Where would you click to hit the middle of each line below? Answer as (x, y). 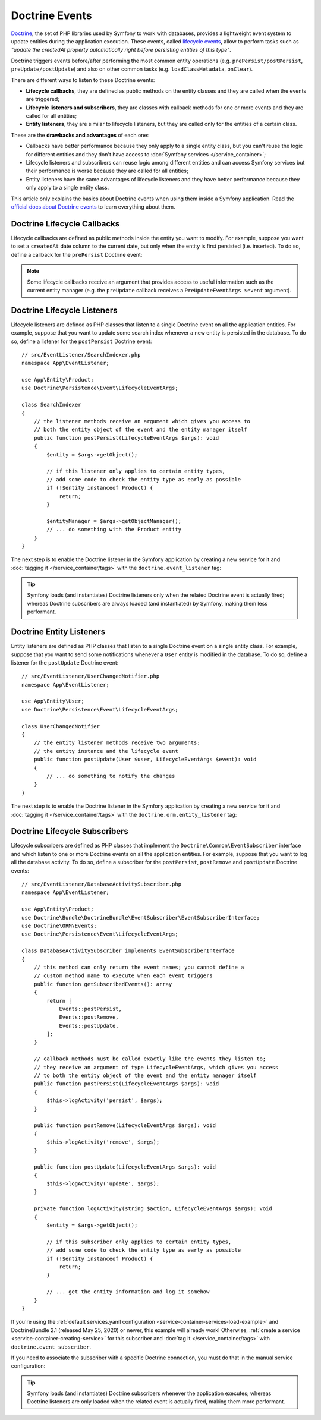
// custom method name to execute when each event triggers (123, 976)
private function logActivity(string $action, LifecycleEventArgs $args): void (153, 1209)
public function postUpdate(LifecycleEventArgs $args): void (125, 1167)
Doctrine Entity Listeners (58, 632)
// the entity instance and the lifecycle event (106, 751)
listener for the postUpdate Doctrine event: (65, 662)
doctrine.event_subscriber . (51, 1347)
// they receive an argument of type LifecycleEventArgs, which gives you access (156, 1067)
